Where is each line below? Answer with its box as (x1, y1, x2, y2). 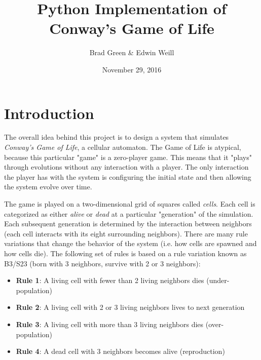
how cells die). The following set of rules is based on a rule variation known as (4, 248, 247, 258)
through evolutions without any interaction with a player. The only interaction (4, 162, 249, 172)
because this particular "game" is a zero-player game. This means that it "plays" (4, 151, 252, 162)
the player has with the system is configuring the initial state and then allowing (4, 171, 251, 182)
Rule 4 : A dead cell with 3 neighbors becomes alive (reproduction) (16, 346, 225, 356)
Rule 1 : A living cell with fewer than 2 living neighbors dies (16, 275, 204, 286)
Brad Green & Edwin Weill (89, 47, 174, 58)
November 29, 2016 (102, 64, 162, 74)
